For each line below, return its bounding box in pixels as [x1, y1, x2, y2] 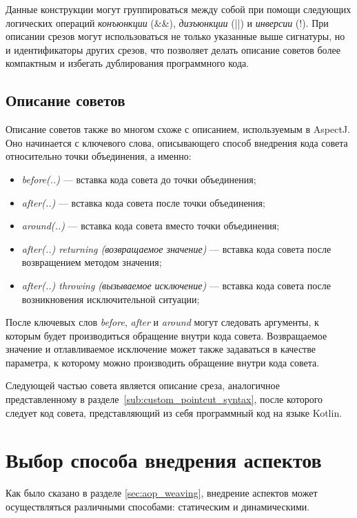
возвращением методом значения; [21, 255, 162, 269]
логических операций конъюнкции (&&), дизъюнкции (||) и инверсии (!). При [6, 15, 329, 30]
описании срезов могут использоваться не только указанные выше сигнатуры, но [6, 29, 345, 43]
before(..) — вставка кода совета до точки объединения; [21, 172, 256, 186]
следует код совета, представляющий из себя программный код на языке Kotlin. [6, 405, 343, 419]
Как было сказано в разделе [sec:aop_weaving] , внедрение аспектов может [6, 486, 318, 500]
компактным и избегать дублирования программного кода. [6, 56, 249, 70]
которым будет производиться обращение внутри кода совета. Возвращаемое [6, 328, 327, 342]
